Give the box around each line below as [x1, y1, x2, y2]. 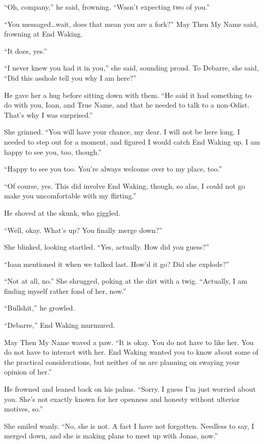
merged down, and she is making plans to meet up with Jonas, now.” [4, 430, 218, 441]
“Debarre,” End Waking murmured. [4, 320, 115, 330]
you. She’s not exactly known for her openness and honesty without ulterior [4, 393, 240, 404]
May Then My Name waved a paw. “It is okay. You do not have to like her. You [4, 336, 254, 347]
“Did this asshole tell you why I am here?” [4, 72, 137, 83]
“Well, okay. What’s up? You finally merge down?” [4, 224, 162, 235]
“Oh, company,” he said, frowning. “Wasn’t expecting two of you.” [4, 2, 210, 12]
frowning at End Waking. [4, 28, 83, 39]
